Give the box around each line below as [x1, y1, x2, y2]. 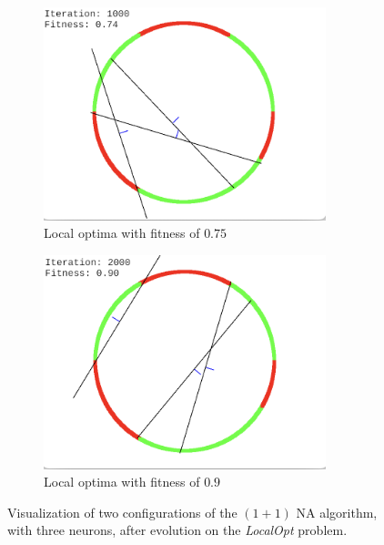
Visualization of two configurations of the [7, 502, 237, 521]
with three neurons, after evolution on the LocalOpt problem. [7, 520, 348, 540]
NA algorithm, [296, 502, 378, 521]
